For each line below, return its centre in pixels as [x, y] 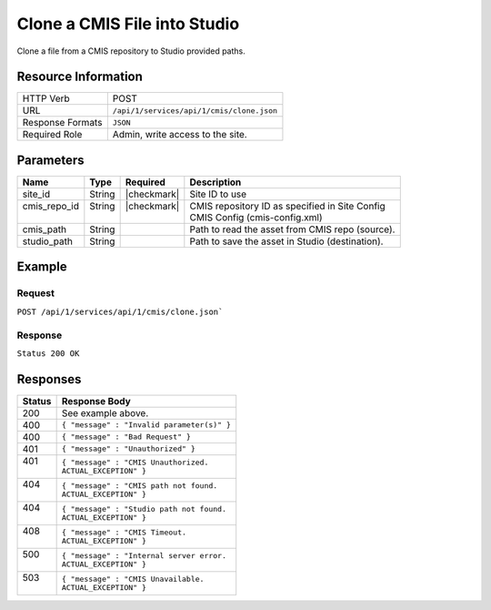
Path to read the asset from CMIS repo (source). [292, 229]
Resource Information [80, 77]
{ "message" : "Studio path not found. [144, 508]
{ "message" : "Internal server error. [144, 555]
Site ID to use [218, 194]
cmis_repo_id [51, 206]
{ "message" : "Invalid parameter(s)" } [146, 425]
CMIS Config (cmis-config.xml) [256, 217]
